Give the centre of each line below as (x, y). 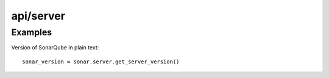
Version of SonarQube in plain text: (55, 48)
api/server (38, 16)
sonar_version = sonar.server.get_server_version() (101, 62)
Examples (32, 32)
